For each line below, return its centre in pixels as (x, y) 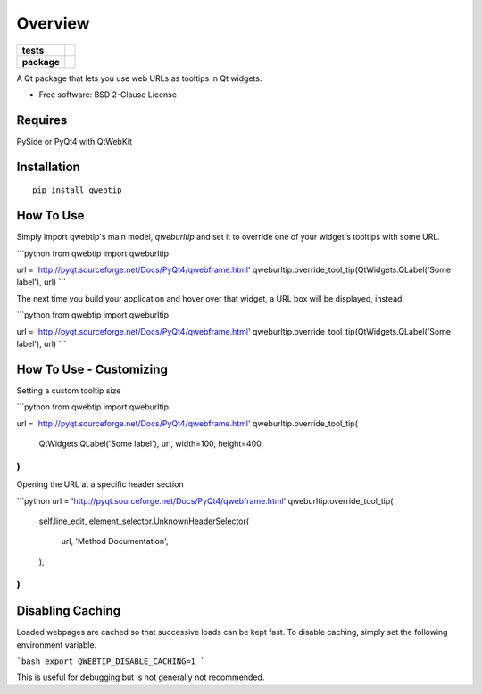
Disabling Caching (68, 611)
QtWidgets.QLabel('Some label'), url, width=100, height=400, (151, 443)
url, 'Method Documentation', (115, 541)
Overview (53, 23)
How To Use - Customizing (92, 369)
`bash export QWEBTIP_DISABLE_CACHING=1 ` (111, 661)
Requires (42, 120)
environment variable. (57, 644)
